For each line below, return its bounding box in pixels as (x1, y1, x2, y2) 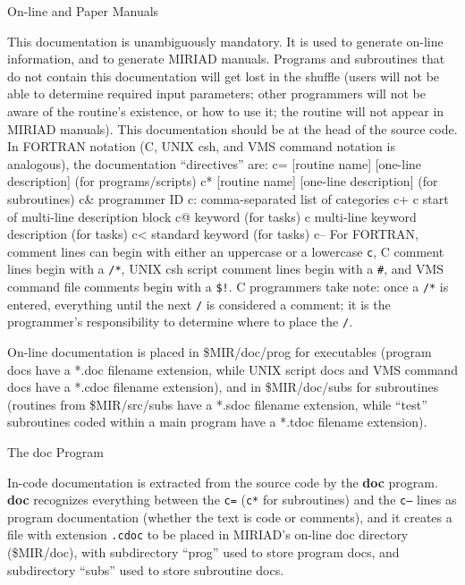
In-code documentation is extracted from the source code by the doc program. (7, 472, 438, 491)
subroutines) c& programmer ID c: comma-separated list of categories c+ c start (7, 189, 449, 208)
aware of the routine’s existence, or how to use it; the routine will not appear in (7, 101, 444, 120)
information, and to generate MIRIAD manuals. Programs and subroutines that (7, 49, 445, 68)
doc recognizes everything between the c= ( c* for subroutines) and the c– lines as (7, 490, 457, 509)
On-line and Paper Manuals (7, 2, 159, 20)
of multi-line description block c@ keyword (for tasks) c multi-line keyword (7, 207, 417, 225)
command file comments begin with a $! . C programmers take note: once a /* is (7, 277, 449, 296)
